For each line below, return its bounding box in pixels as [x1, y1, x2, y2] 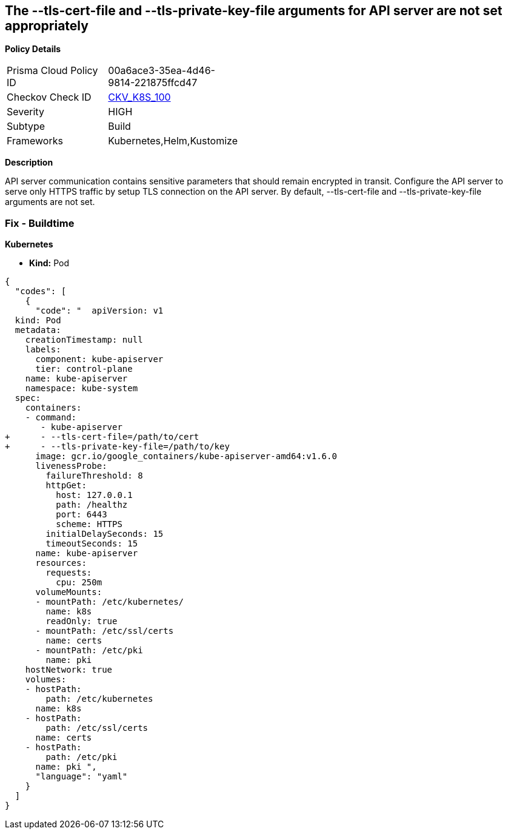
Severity [7, 106, 44, 118]
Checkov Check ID [7, 91, 92, 104]
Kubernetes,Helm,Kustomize [108, 135, 238, 147]
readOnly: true [45, 616, 118, 627]
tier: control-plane [35, 364, 133, 374]
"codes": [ [15, 286, 67, 297]
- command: [25, 412, 77, 423]
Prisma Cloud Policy [7, 64, 98, 77]
